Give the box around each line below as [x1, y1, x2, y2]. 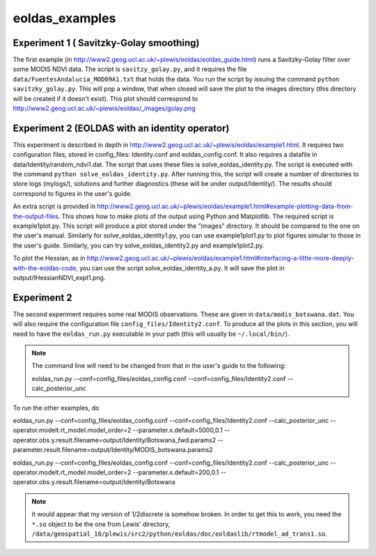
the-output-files [13, 212, 58, 220]
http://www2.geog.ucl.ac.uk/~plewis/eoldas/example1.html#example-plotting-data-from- [97, 202, 354, 210]
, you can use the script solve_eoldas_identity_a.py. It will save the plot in [75, 263, 285, 272]
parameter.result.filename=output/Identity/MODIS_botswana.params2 [13, 446, 213, 454]
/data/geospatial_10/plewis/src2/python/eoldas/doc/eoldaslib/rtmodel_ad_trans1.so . [31, 530, 327, 538]
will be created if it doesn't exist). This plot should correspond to [13, 94, 198, 102]
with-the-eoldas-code [13, 263, 77, 272]
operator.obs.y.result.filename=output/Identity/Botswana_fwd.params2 [13, 435, 216, 444]
